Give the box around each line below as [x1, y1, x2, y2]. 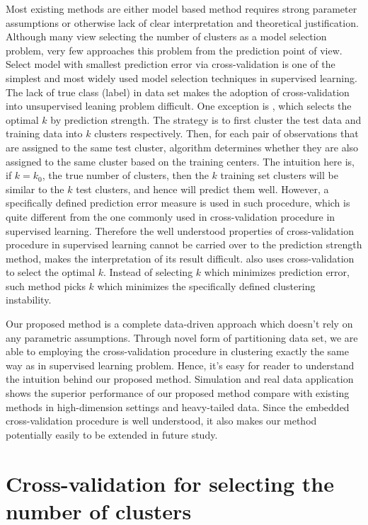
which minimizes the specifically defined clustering [97, 278, 316, 293]
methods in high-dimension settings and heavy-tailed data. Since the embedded [6, 399, 350, 414]
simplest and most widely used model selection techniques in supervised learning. [6, 70, 357, 85]
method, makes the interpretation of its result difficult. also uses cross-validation [6, 250, 355, 265]
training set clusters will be [220, 168, 338, 183]
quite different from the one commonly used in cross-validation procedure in [6, 209, 335, 224]
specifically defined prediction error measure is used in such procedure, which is [6, 195, 350, 210]
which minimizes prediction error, [204, 265, 350, 279]
